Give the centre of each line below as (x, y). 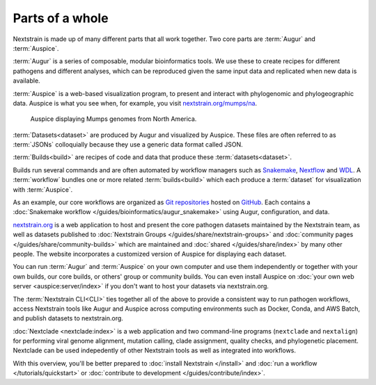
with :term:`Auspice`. (43, 189)
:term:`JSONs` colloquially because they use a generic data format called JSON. (128, 145)
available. (27, 81)
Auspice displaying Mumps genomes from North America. (113, 119)
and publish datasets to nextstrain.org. (68, 318)
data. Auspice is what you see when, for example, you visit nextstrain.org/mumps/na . (135, 103)
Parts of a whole (61, 18)
